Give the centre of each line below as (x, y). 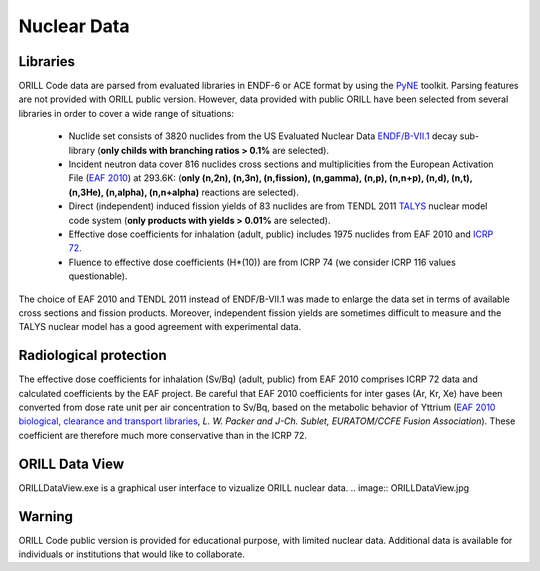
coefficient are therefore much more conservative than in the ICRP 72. (163, 435)
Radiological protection (92, 355)
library (81, 150)
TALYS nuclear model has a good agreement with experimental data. (160, 327)
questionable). (98, 276)
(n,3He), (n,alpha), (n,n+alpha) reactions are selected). (183, 192)
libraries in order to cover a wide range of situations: (126, 113)
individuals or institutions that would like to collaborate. (131, 554)
